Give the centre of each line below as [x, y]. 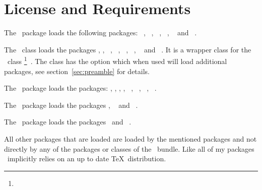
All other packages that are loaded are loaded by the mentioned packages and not [130, 138]
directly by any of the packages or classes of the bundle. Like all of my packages [129, 148]
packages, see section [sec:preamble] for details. [77, 71]
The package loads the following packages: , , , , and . [101, 33]
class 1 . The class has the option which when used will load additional [117, 60]
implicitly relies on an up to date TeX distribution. [87, 159]
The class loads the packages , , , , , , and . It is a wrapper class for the [128, 49]
